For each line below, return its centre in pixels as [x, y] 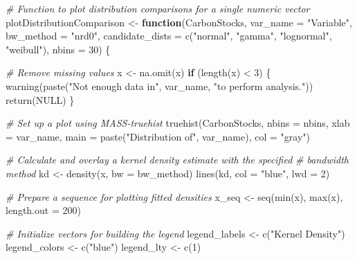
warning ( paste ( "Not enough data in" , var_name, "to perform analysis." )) [159, 86]
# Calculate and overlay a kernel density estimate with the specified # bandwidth [177, 160]
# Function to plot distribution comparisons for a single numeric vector [158, 8]
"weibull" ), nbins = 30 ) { [58, 49]
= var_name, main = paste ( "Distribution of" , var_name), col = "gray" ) [158, 136]
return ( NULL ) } [40, 99]
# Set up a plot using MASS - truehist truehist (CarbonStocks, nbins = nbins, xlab [178, 123]
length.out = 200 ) [43, 210]
